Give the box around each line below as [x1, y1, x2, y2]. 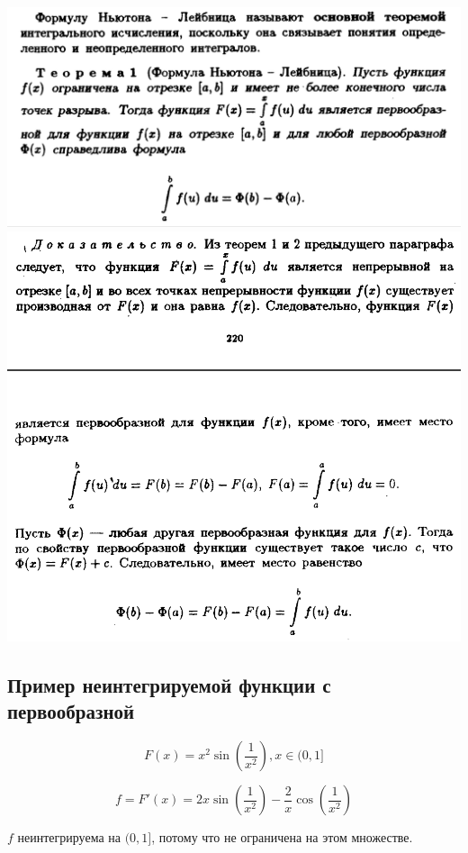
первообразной [7, 697, 135, 725]
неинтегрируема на [17, 828, 121, 847]
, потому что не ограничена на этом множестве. [151, 828, 413, 847]
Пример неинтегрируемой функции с [7, 670, 331, 698]
